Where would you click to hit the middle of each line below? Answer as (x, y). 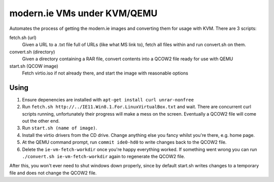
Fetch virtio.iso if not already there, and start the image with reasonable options (105, 73)
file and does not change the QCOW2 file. (53, 173)
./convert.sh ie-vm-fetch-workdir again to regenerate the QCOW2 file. (104, 156)
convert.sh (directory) (32, 52)
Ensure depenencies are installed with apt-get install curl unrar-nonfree (108, 99)
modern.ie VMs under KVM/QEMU (83, 13)
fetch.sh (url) (23, 38)
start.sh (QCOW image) (34, 66)
